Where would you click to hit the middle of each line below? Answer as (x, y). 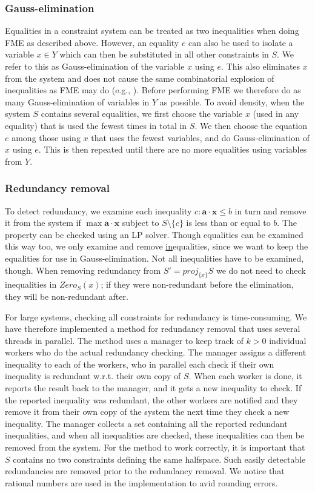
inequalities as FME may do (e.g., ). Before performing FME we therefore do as (153, 90)
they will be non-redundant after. (67, 296)
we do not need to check (261, 270)
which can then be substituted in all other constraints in (164, 54)
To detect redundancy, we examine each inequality (98, 210)
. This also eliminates (260, 66)
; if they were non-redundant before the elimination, (197, 284)
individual (288, 340)
